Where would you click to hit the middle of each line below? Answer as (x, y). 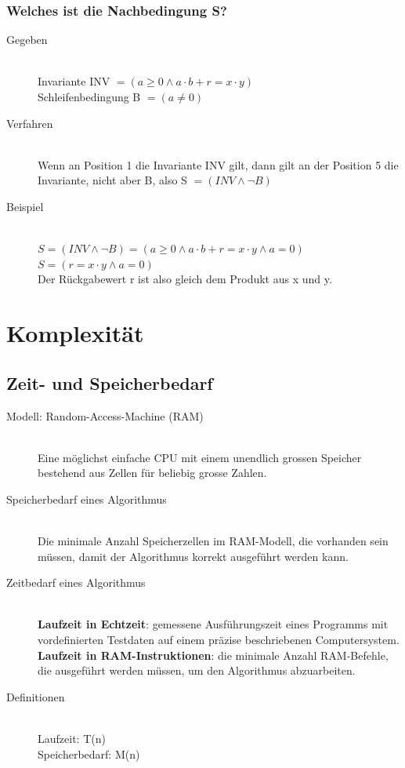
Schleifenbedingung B (89, 96)
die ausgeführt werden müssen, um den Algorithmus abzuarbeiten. (197, 670)
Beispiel (25, 206)
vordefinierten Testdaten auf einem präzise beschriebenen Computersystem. (219, 640)
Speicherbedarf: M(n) (89, 753)
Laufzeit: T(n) (72, 739)
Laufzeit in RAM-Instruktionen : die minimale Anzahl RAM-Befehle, (213, 655)
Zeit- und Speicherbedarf (110, 382)
